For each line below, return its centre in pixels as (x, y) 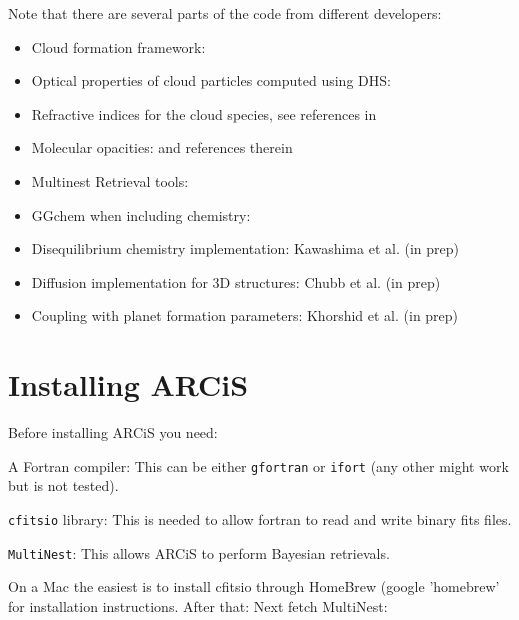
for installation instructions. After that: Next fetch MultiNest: (198, 605)
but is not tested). (63, 485)
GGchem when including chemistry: (141, 214)
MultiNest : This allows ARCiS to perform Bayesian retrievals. (199, 552)
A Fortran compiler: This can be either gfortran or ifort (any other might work (258, 465)
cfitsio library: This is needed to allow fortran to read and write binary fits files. (260, 518)
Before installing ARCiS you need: (113, 432)
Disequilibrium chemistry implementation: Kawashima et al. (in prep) (245, 248)
